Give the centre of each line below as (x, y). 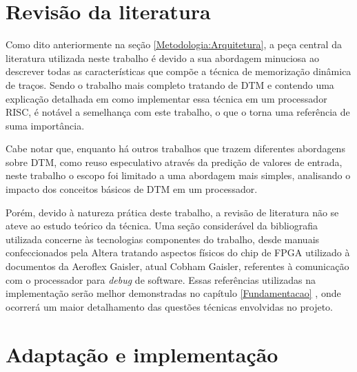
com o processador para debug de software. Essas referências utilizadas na (161, 279)
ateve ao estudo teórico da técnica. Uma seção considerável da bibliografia (162, 226)
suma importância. (45, 125)
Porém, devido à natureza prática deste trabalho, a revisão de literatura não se (172, 212)
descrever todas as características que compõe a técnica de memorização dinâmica (178, 71)
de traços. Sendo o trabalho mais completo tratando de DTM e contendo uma (170, 84)
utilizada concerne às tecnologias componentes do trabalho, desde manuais (163, 239)
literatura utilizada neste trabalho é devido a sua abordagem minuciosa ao (163, 58)
